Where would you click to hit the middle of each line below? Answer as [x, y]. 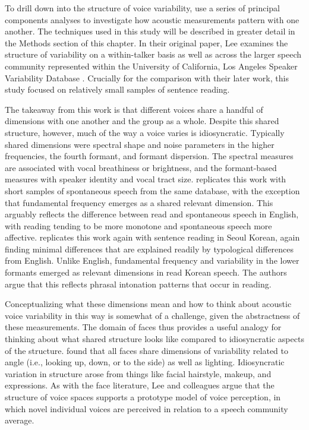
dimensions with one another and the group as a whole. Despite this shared [142, 121]
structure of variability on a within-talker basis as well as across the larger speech [153, 54]
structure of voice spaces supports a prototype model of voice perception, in [143, 397]
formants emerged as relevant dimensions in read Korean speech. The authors [146, 272]
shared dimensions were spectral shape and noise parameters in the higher [140, 144]
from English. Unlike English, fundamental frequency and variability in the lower [152, 260]
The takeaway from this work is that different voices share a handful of [134, 109]
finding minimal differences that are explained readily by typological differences [149, 249]
